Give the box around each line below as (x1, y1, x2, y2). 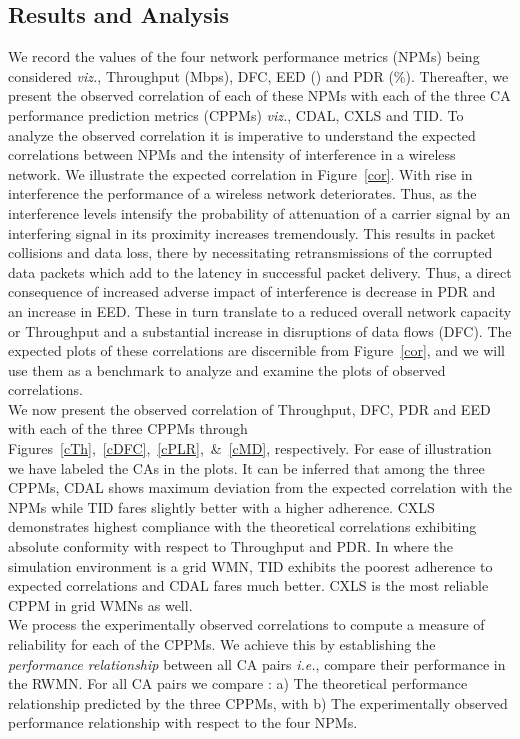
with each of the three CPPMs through (8, 418, 248, 439)
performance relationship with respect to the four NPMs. (8, 712, 358, 733)
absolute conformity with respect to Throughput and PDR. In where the (8, 536, 454, 557)
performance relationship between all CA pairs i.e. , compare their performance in (8, 653, 506, 674)
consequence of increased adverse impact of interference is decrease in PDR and (8, 281, 496, 302)
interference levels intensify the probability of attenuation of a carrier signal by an (8, 202, 511, 223)
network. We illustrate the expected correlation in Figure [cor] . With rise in (8, 163, 473, 184)
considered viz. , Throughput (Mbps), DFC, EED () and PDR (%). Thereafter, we (8, 65, 509, 86)
